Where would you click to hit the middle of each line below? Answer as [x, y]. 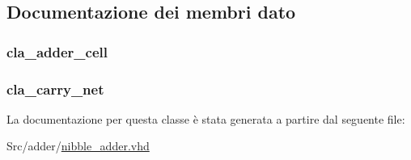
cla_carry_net [55, 88]
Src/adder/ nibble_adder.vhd [78, 146]
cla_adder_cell [57, 51]
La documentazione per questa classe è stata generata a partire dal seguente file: [206, 118]
